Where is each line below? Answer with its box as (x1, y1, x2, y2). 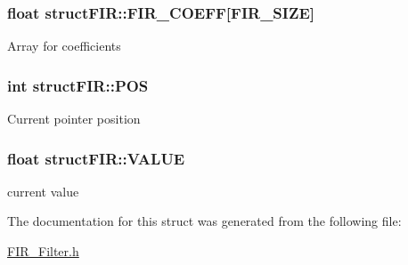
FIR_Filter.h (7, 242, 79, 261)
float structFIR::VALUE (7, 147, 185, 169)
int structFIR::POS (7, 74, 149, 96)
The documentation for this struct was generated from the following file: (7, 212, 402, 230)
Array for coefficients (7, 36, 121, 55)
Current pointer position (7, 109, 141, 128)
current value (7, 181, 79, 200)
